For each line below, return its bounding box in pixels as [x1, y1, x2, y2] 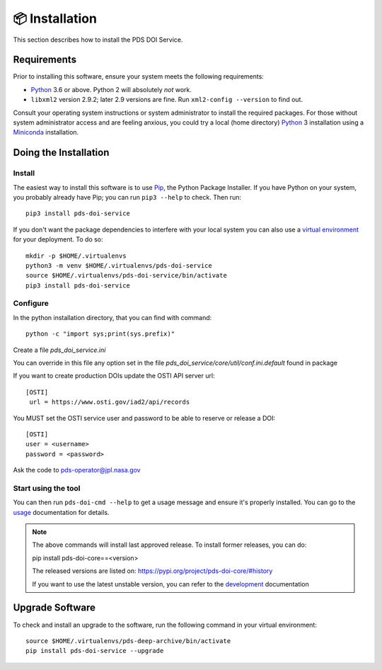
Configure [13, 298, 49, 308]
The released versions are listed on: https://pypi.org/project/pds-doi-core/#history [32, 567, 273, 575]
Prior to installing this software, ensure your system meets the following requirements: [13, 72, 265, 81]
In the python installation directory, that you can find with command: [13, 313, 212, 322]
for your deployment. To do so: [13, 235, 103, 244]
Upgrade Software [13, 602, 95, 614]
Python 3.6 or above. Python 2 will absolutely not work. [30, 85, 192, 93]
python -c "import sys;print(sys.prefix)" [25, 330, 175, 338]
